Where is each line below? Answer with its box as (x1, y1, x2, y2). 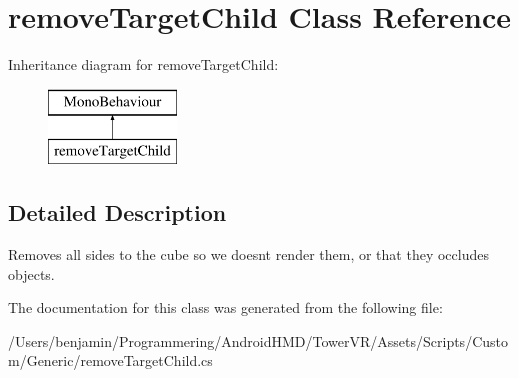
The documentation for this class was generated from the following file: (8, 297, 443, 318)
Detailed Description (8, 197, 227, 228)
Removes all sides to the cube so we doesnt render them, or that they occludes (8, 244, 489, 265)
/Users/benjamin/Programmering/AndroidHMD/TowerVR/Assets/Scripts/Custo (8, 330, 508, 351)
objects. (8, 263, 55, 284)
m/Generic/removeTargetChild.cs (8, 350, 213, 371)
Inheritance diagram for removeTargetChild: (8, 54, 279, 75)
